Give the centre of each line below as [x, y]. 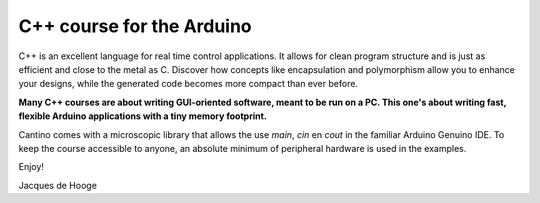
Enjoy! [31, 167]
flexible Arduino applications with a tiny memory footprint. [142, 116]
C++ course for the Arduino [135, 26]
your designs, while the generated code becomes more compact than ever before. [188, 84]
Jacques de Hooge [57, 185]
